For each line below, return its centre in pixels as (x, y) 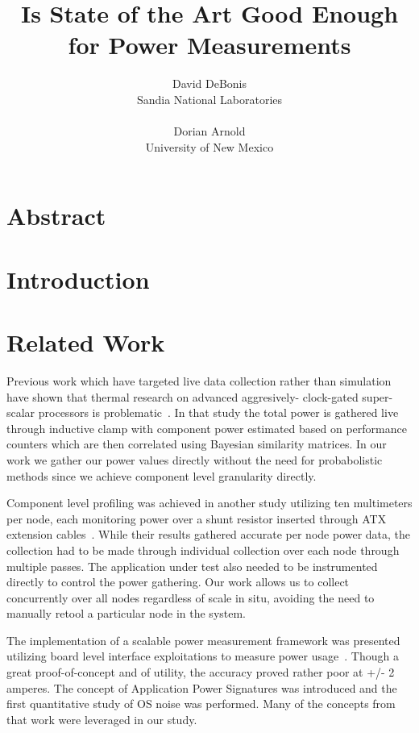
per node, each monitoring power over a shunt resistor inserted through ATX (197, 518)
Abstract (56, 216)
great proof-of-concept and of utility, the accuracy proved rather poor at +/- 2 (201, 672)
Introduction (78, 279)
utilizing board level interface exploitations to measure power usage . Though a (203, 656)
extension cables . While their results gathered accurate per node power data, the (209, 534)
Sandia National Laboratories (209, 99)
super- (378, 396)
